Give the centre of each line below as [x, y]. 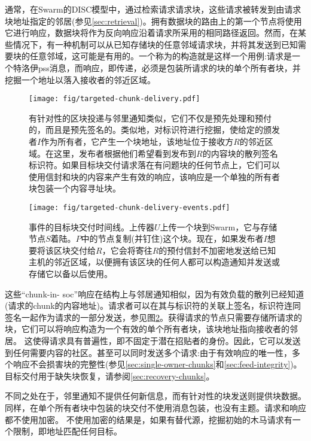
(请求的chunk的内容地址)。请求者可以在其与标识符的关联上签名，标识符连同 [153, 305]
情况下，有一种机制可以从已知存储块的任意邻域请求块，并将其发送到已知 [155, 44]
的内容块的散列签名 [240, 153]
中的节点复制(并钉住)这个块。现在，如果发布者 [172, 238]
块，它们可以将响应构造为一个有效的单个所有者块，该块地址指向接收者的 [147, 329]
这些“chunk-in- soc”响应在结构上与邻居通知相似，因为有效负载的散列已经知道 [155, 294]
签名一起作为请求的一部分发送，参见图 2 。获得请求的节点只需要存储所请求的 [153, 317]
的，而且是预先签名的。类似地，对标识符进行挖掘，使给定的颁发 [154, 130]
